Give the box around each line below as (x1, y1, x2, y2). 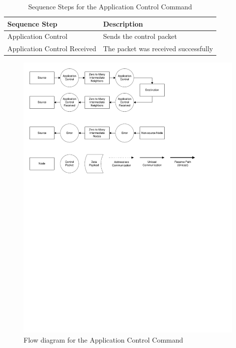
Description (103, 18, 143, 29)
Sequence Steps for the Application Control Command (28, 1, 192, 11)
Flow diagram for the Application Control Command (24, 334, 183, 345)
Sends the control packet (103, 31, 177, 41)
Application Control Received (7, 43, 96, 54)
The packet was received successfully (103, 43, 213, 54)
